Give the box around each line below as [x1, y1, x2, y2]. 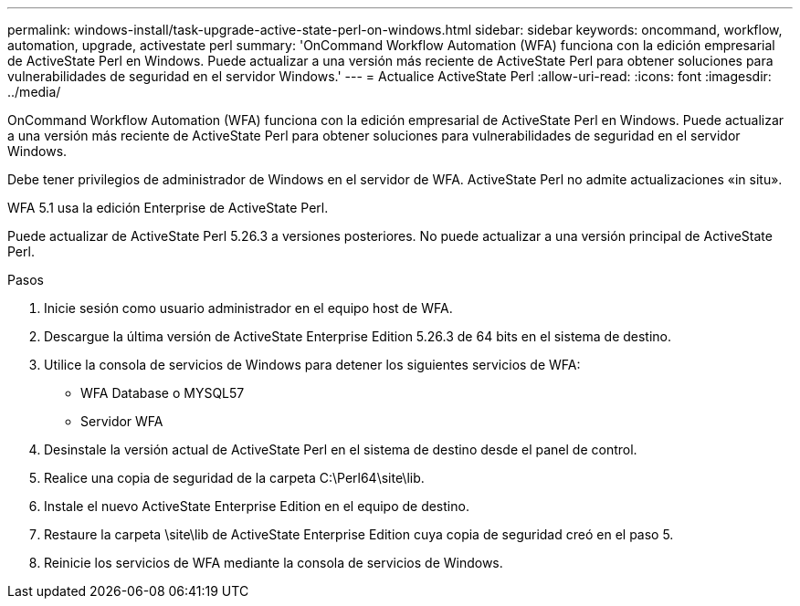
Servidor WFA [80, 413, 163, 429]
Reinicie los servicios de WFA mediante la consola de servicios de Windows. [44, 555, 503, 570]
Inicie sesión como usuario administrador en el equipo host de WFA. [44, 300, 453, 316]
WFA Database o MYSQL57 [80, 385, 245, 401]
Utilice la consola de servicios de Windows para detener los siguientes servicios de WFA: [44, 357, 581, 372]
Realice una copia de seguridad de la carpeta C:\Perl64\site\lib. [44, 470, 425, 486]
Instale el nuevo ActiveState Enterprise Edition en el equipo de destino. [44, 498, 469, 514]
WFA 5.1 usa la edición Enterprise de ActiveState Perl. [7, 200, 329, 215]
